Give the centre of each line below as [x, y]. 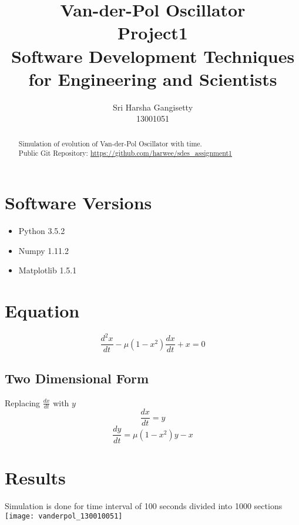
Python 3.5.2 [42, 230]
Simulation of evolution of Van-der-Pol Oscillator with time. [110, 143]
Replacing [23, 402]
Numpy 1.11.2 [43, 250]
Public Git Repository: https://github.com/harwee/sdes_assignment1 [125, 153]
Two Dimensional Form [77, 378]
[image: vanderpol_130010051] [64, 516]
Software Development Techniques [153, 56]
